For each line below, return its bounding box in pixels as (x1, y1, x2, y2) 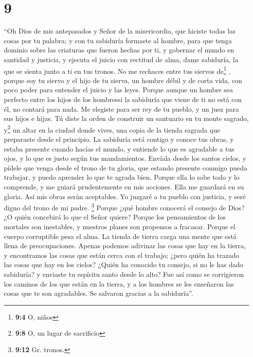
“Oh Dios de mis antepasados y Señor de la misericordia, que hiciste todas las (4, 26, 236, 36)
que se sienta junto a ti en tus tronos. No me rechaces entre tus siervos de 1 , (4, 64, 231, 76)
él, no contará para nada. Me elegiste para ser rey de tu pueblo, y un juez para (4, 103, 239, 114)
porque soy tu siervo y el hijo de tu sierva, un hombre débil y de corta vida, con (4, 75, 242, 85)
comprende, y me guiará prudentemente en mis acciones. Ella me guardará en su (4, 181, 244, 191)
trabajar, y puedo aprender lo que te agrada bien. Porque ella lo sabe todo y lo (4, 172, 239, 182)
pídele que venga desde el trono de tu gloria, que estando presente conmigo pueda (4, 162, 248, 172)
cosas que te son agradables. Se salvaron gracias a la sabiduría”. (4, 288, 193, 298)
